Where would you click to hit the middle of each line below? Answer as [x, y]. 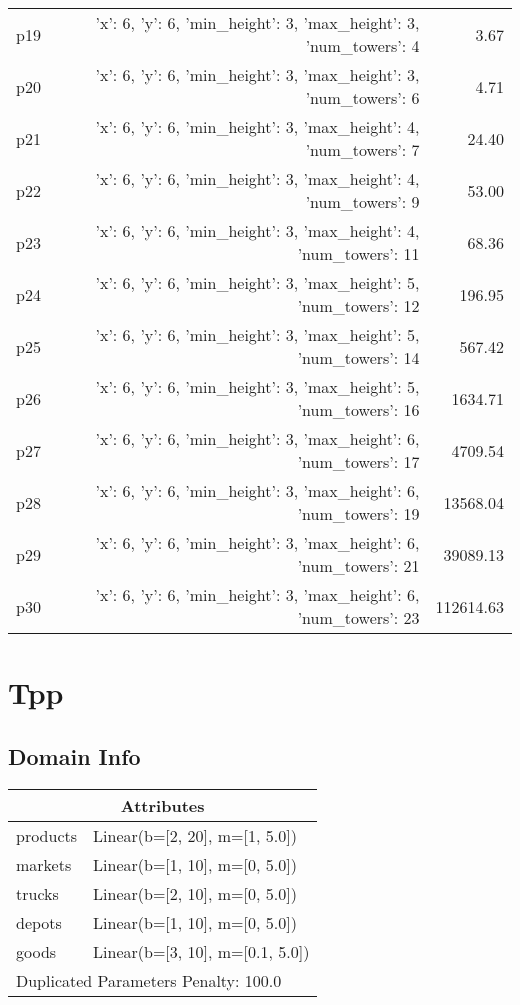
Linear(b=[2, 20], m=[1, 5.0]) [195, 835]
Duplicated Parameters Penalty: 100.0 [149, 980]
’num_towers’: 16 [358, 409]
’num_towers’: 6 [362, 97]
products [47, 835]
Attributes [162, 805]
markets [44, 864]
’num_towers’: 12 [358, 305]
